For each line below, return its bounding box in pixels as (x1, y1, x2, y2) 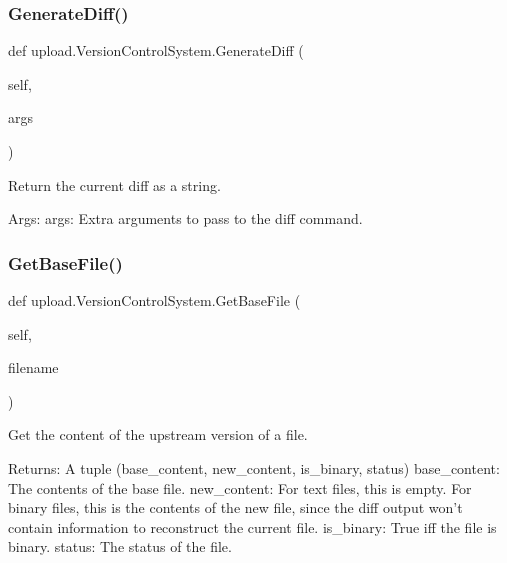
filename (8, 357, 59, 378)
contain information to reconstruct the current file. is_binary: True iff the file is (8, 516, 497, 537)
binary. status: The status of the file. (8, 536, 232, 557)
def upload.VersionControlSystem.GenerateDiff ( (8, 40, 304, 61)
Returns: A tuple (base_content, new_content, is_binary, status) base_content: (8, 457, 500, 478)
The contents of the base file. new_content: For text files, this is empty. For (8, 477, 472, 498)
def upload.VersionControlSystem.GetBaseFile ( (8, 290, 301, 310)
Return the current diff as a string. (8, 174, 221, 195)
